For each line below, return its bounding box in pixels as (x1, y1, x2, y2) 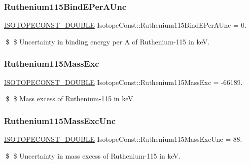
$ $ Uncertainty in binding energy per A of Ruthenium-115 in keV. (5, 36, 210, 46)
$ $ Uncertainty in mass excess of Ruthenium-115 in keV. (5, 150, 180, 161)
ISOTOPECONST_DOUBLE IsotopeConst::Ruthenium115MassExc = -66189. (4, 77, 243, 87)
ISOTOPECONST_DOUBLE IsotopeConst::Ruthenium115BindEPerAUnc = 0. (4, 20, 247, 30)
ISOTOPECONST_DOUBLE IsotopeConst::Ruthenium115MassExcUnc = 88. (4, 134, 242, 144)
